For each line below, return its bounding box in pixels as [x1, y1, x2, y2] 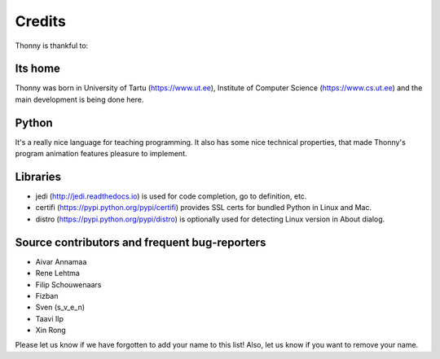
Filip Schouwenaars [35, 279, 102, 289]
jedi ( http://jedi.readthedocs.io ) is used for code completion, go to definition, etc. [35, 191, 307, 201]
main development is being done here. [15, 94, 144, 104]
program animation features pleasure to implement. [15, 149, 187, 159]
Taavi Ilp [35, 313, 64, 323]
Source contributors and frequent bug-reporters [15, 235, 266, 249]
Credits [15, 12, 67, 30]
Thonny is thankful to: [15, 41, 89, 50]
